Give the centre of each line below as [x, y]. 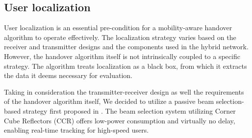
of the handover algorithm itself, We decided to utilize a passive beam [109, 101]
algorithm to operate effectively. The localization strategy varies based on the [120, 37]
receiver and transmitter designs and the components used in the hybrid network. [126, 47]
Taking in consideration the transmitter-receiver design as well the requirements [124, 91]
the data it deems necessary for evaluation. [68, 75]
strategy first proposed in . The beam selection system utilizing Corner [129, 110]
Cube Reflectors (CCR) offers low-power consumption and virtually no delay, [120, 120]
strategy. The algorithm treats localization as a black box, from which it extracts [126, 66]
